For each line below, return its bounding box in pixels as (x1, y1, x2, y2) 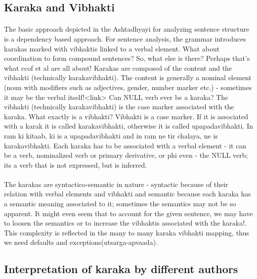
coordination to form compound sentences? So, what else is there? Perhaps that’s (4, 53, 250, 63)
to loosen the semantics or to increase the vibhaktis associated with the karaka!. (4, 218, 247, 228)
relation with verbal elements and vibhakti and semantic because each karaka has (4, 188, 251, 199)
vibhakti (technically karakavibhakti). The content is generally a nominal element (4, 72, 252, 83)
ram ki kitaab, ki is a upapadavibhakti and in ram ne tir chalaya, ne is (4, 130, 218, 140)
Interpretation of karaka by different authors (4, 261, 238, 277)
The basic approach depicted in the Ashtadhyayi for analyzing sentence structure (4, 24, 250, 34)
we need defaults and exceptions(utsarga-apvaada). (4, 237, 158, 247)
